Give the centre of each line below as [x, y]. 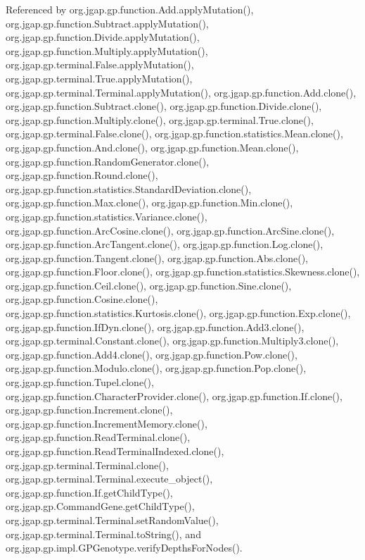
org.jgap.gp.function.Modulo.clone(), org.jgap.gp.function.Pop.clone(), [156, 368]
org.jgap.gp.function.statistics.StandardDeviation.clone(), [129, 188]
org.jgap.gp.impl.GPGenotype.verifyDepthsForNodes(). [124, 548]
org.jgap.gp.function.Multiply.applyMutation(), [107, 50]
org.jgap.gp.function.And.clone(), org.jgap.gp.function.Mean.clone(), [152, 147]
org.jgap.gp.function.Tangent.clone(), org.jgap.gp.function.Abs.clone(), [157, 257]
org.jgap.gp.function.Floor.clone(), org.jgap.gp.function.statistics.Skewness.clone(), [183, 272]
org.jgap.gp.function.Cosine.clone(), [82, 299]
